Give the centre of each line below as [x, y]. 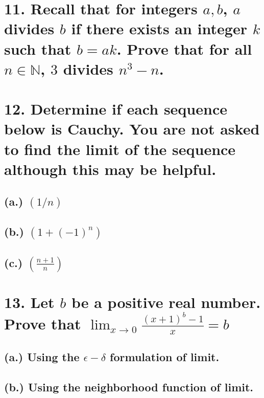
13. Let [29, 302]
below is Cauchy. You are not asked [132, 129]
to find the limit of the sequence [120, 149]
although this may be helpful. [110, 169]
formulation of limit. [165, 356]
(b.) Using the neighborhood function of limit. [129, 386]
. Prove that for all [184, 48]
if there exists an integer [159, 28]
